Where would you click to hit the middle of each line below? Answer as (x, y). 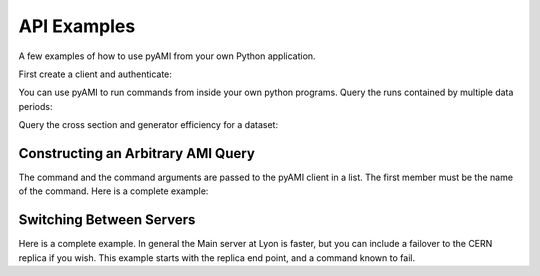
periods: (35, 106)
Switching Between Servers (107, 220)
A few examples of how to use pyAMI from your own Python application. (167, 56)
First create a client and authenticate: (95, 74)
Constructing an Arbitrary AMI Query (136, 153)
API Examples (77, 26)
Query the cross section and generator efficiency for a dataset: (148, 125)
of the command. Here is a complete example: (113, 191)
